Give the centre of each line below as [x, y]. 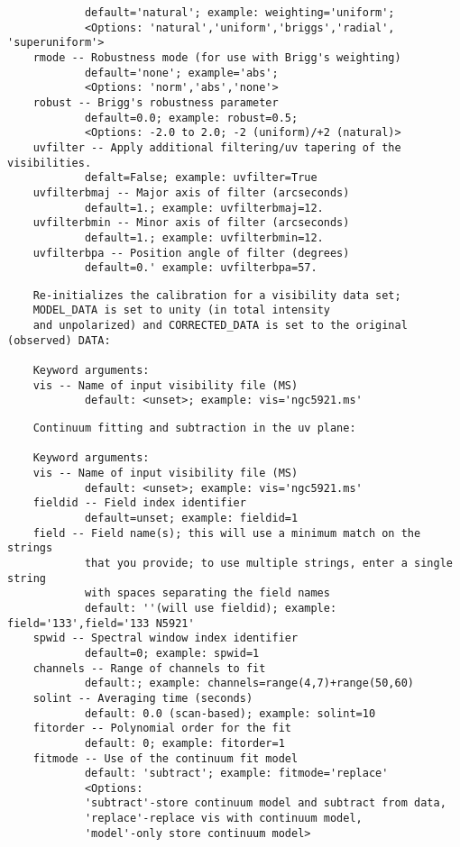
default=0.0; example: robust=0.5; [191, 118]
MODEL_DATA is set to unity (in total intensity [181, 310]
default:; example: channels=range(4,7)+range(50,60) [249, 683]
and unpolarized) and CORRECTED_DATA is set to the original [220, 326]
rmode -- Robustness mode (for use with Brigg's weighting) [217, 57]
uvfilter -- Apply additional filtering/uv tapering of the [217, 147]
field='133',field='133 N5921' [101, 623]
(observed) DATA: [59, 340]
